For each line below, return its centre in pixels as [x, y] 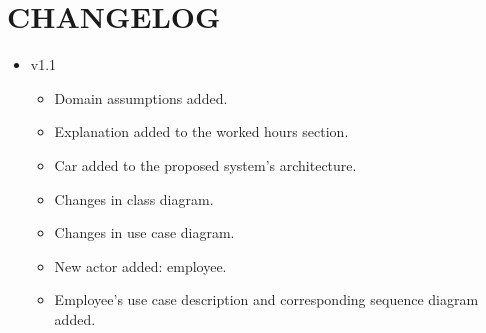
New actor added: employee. [140, 265]
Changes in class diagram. [134, 198]
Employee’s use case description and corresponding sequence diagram [266, 299]
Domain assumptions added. [141, 97]
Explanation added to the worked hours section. [201, 131]
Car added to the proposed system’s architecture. [205, 164]
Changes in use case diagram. [144, 232]
